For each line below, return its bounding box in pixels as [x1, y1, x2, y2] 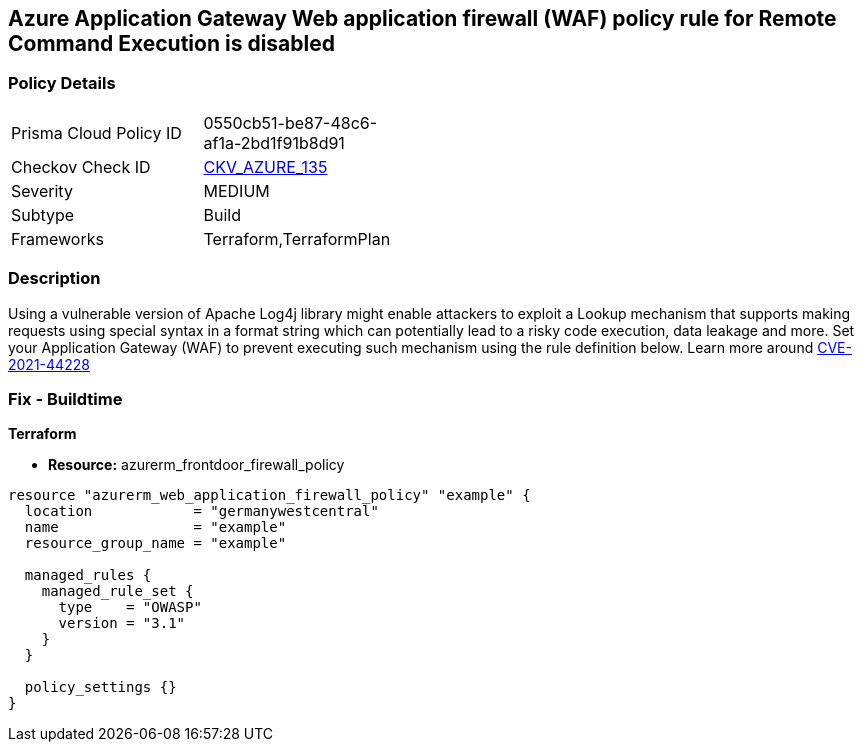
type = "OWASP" [58, 599, 202, 616]
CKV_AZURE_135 [203, 156, 328, 177]
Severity [11, 180, 73, 201]
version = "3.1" [58, 615, 186, 632]
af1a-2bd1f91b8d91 [203, 132, 345, 153]
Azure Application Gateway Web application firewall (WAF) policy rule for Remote [8, 6, 837, 31]
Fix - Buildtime [8, 388, 123, 409]
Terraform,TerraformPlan [203, 228, 391, 249]
